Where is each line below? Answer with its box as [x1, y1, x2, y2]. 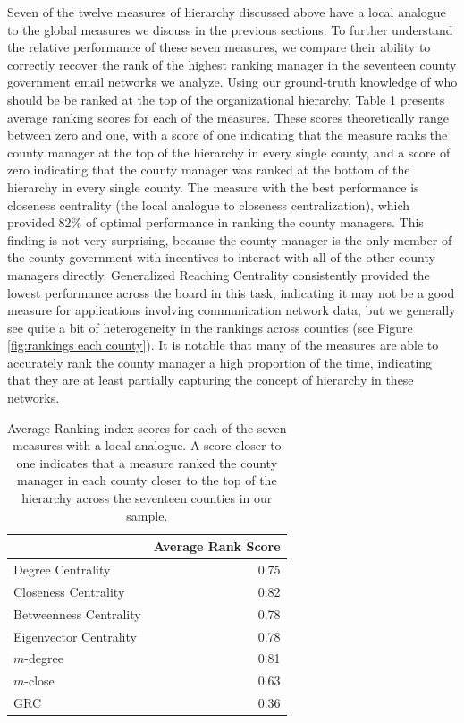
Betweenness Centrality [13, 604, 141, 623]
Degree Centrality [13, 560, 111, 579]
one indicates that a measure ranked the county [16, 453, 278, 472]
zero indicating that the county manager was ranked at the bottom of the [7, 160, 410, 179]
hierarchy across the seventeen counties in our [21, 489, 273, 507]
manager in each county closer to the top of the [17, 471, 277, 489]
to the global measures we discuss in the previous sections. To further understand [7, 20, 453, 38]
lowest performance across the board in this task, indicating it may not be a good [7, 283, 455, 302]
